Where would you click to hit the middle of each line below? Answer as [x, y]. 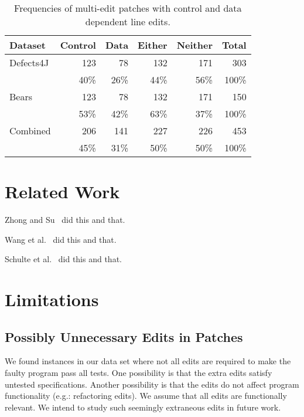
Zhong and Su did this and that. [65, 220]
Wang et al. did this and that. [61, 239]
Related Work [62, 191]
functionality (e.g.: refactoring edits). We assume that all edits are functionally [146, 396]
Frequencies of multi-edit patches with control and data [128, 8]
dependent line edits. [128, 21]
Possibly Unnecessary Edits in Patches [124, 336]
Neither [195, 45]
